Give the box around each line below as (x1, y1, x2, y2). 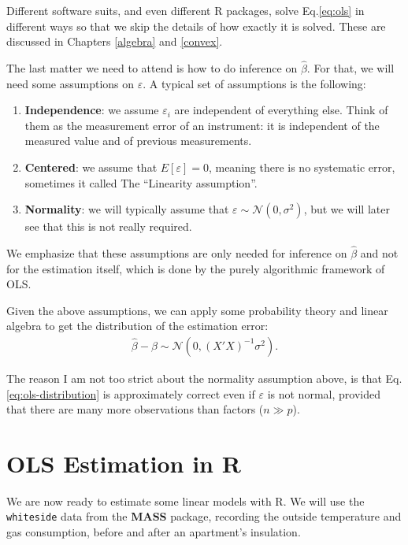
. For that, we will (306, 60, 395, 76)
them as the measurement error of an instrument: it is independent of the (24, 117, 380, 133)
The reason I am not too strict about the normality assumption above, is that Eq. (6, 369, 402, 386)
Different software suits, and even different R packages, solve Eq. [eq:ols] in (6, 2, 365, 18)
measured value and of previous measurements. (24, 132, 252, 149)
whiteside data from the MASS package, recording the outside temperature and (6, 508, 402, 525)
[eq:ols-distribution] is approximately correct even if (6, 385, 255, 402)
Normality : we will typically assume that (24, 201, 229, 217)
